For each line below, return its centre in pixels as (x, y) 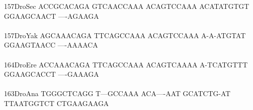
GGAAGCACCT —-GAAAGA (52, 74)
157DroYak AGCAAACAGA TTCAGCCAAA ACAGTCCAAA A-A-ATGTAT (125, 35)
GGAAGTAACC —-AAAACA (51, 45)
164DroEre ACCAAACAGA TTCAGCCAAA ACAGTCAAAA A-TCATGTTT (126, 64)
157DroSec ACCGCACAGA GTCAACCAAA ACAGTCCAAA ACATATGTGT (127, 6)
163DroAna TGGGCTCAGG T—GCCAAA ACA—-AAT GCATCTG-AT (117, 93)
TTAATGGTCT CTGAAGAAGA (56, 103)
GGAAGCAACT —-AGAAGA (52, 16)
